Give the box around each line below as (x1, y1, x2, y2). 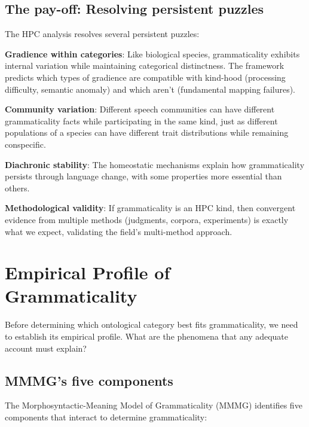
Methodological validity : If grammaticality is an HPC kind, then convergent (5, 202, 296, 214)
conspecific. (5, 138, 46, 150)
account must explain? (5, 341, 87, 354)
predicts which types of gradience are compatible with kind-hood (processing (5, 71, 286, 83)
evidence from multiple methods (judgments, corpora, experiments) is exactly (5, 213, 289, 225)
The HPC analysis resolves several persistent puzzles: (5, 28, 200, 40)
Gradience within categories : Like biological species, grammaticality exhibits (5, 47, 300, 60)
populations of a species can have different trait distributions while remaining (5, 126, 289, 139)
